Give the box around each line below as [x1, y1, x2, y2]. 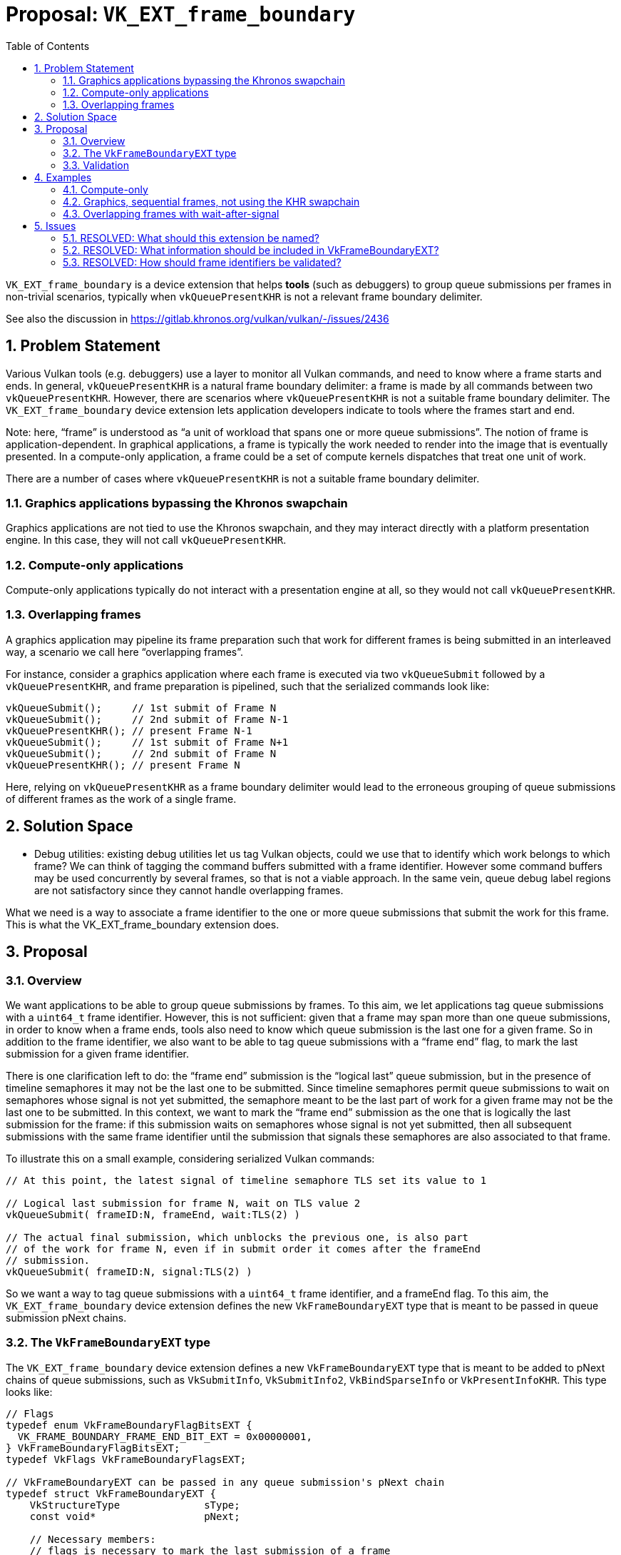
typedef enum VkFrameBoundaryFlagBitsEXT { [6, 1419, 252, 1431]
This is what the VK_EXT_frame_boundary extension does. [6, 918, 279, 931]
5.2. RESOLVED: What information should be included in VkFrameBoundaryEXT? [63, 243, 439, 256]
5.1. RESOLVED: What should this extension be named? [63, 231, 319, 244]
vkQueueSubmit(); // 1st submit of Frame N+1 [6, 736, 289, 748]
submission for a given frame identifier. [6, 1047, 189, 1060]
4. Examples [34, 171, 92, 183]
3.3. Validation [63, 158, 129, 171]
